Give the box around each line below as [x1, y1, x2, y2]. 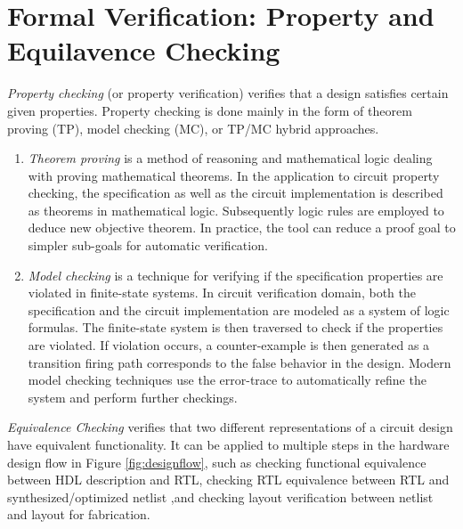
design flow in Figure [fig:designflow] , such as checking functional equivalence [7, 452, 426, 471]
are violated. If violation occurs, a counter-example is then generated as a [28, 336, 430, 354]
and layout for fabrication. [7, 505, 150, 524]
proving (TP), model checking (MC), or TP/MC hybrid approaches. [7, 118, 379, 137]
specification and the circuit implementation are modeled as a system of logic [28, 300, 450, 319]
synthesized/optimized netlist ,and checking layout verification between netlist [7, 487, 434, 506]
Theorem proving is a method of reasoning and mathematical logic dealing [28, 149, 433, 167]
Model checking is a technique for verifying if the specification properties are [28, 265, 443, 284]
